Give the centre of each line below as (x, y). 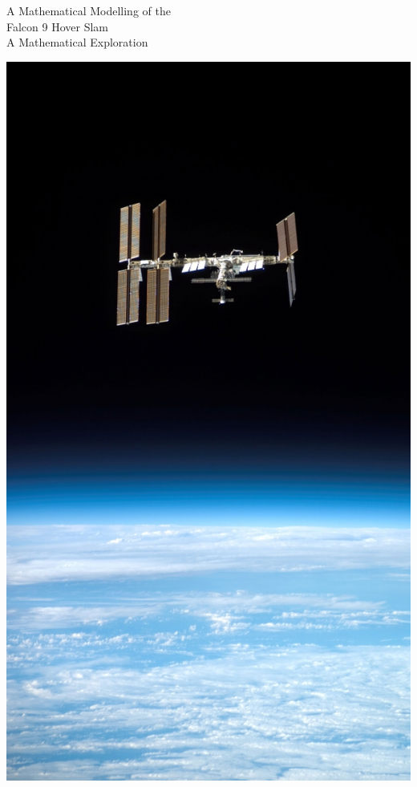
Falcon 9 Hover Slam (58, 26)
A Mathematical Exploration (77, 42)
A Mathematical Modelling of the (89, 10)
